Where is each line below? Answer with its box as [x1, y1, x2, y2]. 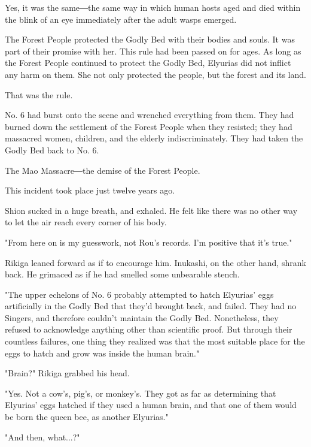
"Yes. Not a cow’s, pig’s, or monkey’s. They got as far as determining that [5, 386, 276, 399]
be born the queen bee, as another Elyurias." [5, 410, 169, 423]
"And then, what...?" [5, 430, 80, 443]
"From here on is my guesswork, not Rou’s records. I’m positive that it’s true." [5, 235, 292, 248]
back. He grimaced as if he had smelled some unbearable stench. [5, 268, 240, 280]
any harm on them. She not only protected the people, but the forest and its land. [5, 68, 306, 80]
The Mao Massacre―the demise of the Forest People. [5, 164, 200, 176]
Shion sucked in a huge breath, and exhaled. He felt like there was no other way [5, 204, 298, 216]
